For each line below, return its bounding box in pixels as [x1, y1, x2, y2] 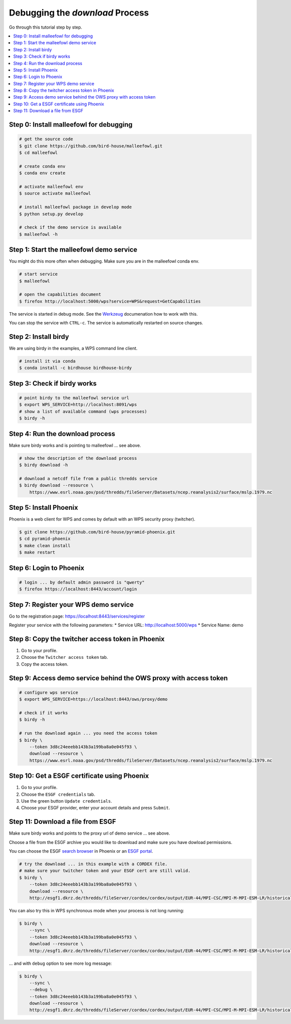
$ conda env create [19, 170, 65, 176]
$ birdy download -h [19, 462, 68, 468]
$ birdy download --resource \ [19, 483, 94, 488]
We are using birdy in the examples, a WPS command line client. [9, 345, 138, 352]
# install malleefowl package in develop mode [19, 204, 132, 210]
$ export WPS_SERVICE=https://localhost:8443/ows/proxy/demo [19, 697, 168, 702]
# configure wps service [19, 689, 79, 695]
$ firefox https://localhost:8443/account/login [19, 587, 137, 592]
